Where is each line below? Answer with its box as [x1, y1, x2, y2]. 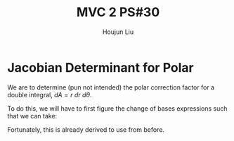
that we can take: [7, 111, 58, 120]
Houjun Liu [102, 27, 134, 36]
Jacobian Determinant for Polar [7, 59, 195, 75]
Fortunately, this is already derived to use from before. [7, 125, 165, 134]
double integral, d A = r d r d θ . [7, 90, 92, 99]
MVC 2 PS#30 [76, 4, 160, 20]
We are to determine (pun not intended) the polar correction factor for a [7, 82, 215, 92]
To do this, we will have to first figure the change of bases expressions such [7, 104, 228, 113]
